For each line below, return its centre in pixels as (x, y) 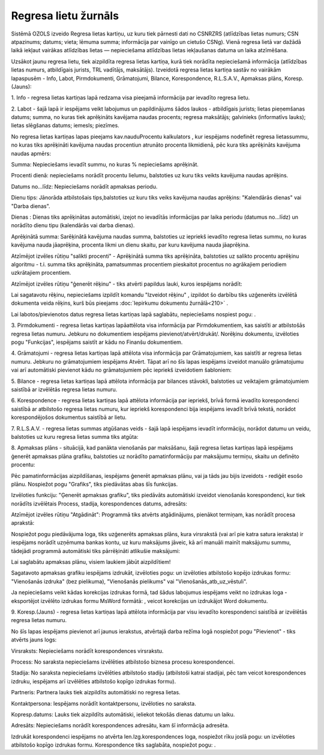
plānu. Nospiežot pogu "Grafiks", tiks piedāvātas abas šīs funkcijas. (94, 484)
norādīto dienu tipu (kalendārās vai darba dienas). (73, 225)
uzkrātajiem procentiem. (41, 273)
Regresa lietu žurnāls (65, 16)
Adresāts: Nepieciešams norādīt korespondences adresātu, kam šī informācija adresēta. (120, 726)
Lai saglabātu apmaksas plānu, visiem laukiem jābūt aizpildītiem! (91, 562)
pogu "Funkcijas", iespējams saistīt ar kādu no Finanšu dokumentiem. (97, 342)
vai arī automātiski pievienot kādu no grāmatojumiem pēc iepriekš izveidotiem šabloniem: (121, 370)
